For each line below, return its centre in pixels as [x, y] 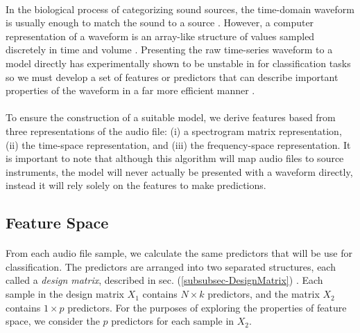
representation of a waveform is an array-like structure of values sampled [160, 36]
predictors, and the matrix [264, 294]
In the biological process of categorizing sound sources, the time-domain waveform [180, 9]
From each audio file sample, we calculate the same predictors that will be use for [179, 253]
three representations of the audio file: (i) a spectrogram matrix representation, [174, 130]
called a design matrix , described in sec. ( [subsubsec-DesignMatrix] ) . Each [164, 280]
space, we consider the [53, 321]
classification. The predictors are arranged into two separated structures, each [171, 266]
